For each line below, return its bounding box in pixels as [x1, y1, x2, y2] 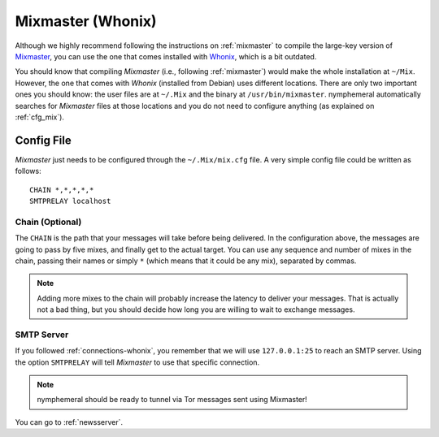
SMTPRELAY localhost [29, 196, 111, 206]
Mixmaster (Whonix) [15, 12, 158, 30]
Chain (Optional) [15, 216, 82, 227]
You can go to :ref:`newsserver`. [15, 417, 124, 426]
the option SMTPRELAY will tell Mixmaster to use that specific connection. [15, 357, 260, 367]
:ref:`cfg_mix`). [15, 112, 65, 122]
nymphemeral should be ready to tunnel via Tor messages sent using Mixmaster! [37, 395, 308, 405]
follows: [15, 167, 41, 176]
